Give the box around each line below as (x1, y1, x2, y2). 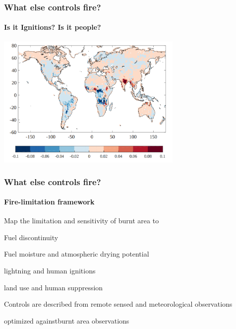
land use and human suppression (4, 282, 103, 292)
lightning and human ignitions (4, 265, 96, 276)
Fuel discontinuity (4, 232, 59, 242)
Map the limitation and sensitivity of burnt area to (4, 215, 159, 226)
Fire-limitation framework (4, 197, 95, 207)
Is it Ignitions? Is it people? (4, 22, 101, 32)
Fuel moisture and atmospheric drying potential (4, 249, 149, 259)
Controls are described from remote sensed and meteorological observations (4, 299, 233, 309)
